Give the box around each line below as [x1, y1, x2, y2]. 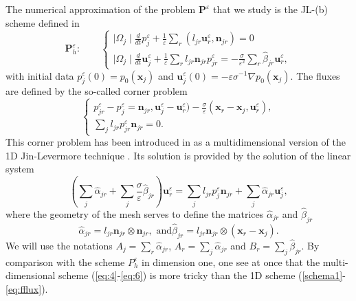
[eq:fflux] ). [5, 281, 48, 296]
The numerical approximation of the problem [5, 2, 196, 16]
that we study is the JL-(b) [212, 2, 328, 16]
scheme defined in [5, 15, 80, 30]
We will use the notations [5, 238, 113, 252]
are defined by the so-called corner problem [5, 84, 188, 98]
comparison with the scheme [5, 254, 125, 269]
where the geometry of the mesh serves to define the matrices [5, 206, 264, 221]
